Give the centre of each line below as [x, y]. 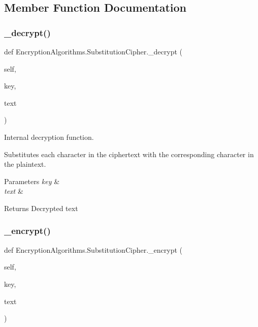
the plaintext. [25, 164]
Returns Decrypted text [41, 208]
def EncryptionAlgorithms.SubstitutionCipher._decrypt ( [93, 51]
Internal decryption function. [49, 137]
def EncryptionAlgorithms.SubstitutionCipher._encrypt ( [93, 249]
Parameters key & [32, 181]
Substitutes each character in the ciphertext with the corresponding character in [129, 154]
